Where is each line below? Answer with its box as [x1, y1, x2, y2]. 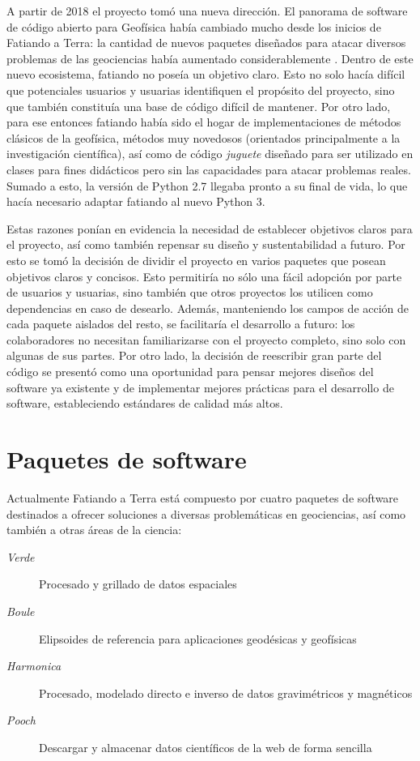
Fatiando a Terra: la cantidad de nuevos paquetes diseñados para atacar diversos [6, 34, 406, 51]
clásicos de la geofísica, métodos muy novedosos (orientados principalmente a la [6, 129, 401, 146]
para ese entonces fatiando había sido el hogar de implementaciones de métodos [6, 113, 401, 130]
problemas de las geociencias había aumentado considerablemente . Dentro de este [6, 49, 414, 66]
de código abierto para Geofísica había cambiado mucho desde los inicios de [6, 18, 381, 35]
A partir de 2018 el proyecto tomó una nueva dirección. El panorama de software [6, 2, 408, 19]
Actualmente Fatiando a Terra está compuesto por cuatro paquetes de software [6, 489, 399, 506]
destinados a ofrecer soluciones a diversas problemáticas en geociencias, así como [6, 505, 406, 522]
